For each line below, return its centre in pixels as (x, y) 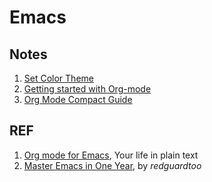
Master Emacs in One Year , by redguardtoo (112, 165)
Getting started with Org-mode (87, 89)
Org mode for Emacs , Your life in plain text (111, 155)
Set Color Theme (58, 78)
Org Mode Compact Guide (78, 99)
